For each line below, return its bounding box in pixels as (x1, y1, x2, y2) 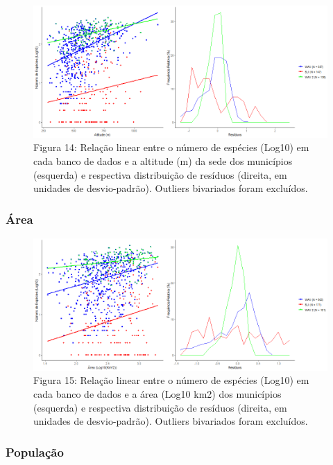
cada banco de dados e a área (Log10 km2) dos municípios (33, 386, 282, 401)
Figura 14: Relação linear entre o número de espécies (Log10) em (33, 140, 309, 155)
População (6, 443, 64, 460)
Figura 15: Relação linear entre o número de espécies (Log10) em (33, 373, 309, 387)
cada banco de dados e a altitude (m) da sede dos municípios (33, 153, 293, 168)
